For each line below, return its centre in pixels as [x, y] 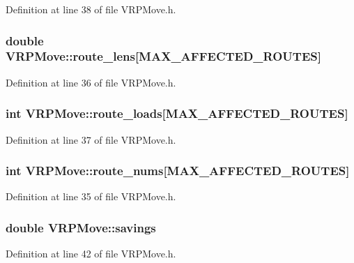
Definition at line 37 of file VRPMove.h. [91, 139]
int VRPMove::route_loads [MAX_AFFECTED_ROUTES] [177, 113]
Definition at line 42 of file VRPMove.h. [91, 254]
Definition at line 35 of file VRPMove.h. [91, 196]
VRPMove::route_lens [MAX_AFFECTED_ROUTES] [163, 56]
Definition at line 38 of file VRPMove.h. [91, 9]
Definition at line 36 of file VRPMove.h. [91, 82]
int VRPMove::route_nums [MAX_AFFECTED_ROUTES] [178, 171]
